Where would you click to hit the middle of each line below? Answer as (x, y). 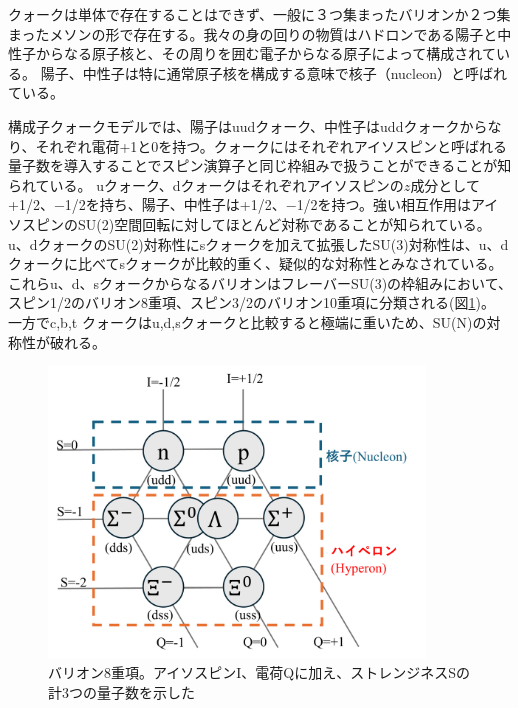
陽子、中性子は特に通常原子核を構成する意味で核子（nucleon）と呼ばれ (273, 72)
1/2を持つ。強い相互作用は (384, 204)
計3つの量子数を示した (121, 691)
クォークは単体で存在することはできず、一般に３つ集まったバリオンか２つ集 (259, 14)
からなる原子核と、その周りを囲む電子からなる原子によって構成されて (265, 53)
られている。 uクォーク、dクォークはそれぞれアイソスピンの (206, 184)
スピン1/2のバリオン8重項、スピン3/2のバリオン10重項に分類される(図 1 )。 (251, 302)
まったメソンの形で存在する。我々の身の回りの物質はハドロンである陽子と (253, 33)
